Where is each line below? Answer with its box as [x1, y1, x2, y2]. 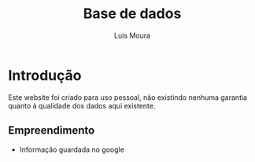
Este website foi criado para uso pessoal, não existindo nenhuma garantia [8, 92, 248, 102]
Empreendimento [8, 123, 95, 138]
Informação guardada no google [19, 145, 124, 154]
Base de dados [83, 5, 182, 23]
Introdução [8, 66, 82, 84]
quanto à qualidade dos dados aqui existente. [8, 101, 156, 110]
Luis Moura [113, 31, 151, 40]
